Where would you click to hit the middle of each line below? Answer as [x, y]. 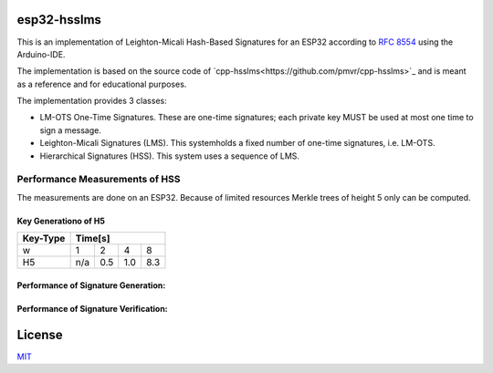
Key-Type [44, 239]
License [40, 334]
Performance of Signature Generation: [91, 285]
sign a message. [71, 130]
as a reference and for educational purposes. [102, 84]
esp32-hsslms [59, 20]
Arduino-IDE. [41, 54]
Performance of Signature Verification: [92, 308]
